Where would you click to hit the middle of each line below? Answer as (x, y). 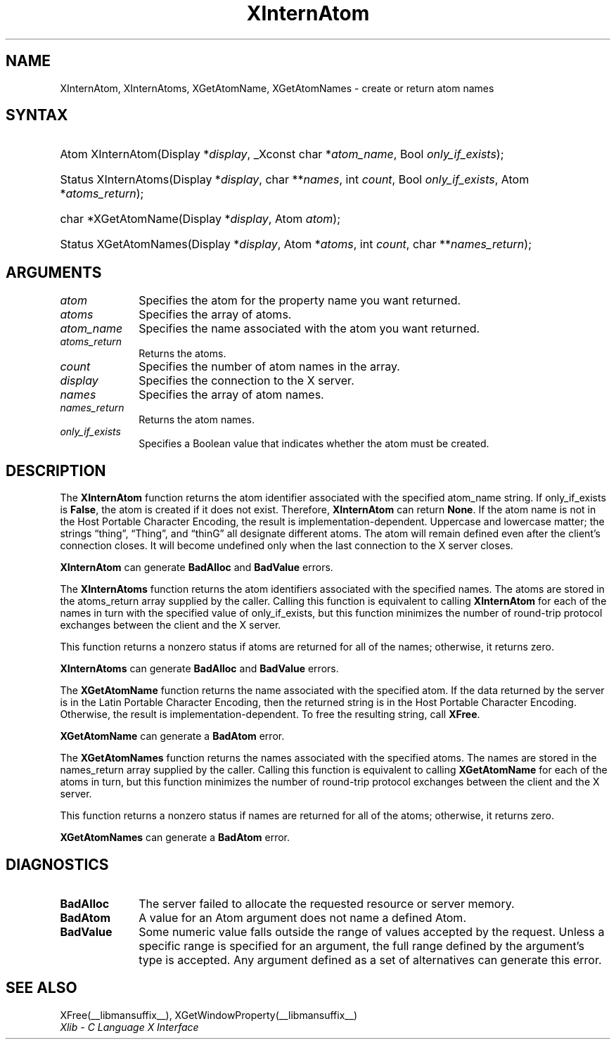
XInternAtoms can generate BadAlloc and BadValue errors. (199, 669)
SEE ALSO (41, 988)
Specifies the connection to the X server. (246, 381)
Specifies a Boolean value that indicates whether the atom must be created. (314, 444)
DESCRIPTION (56, 470)
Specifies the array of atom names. (231, 395)
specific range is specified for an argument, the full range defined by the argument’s (361, 945)
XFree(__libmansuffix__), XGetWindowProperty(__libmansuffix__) (209, 1015)
